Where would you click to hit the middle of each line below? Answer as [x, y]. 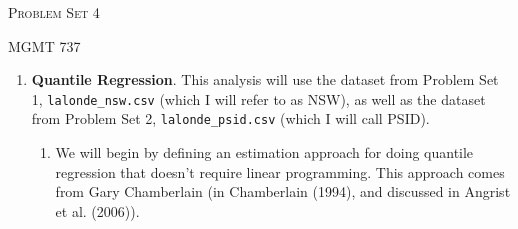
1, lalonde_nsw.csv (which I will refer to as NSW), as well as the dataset [258, 98]
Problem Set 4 [54, 12]
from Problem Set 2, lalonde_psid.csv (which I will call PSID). [230, 118]
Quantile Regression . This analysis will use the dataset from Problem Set [265, 79]
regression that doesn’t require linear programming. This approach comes [280, 171]
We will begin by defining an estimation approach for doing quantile [264, 152]
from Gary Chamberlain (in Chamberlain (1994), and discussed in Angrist [283, 191]
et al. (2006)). [97, 210]
